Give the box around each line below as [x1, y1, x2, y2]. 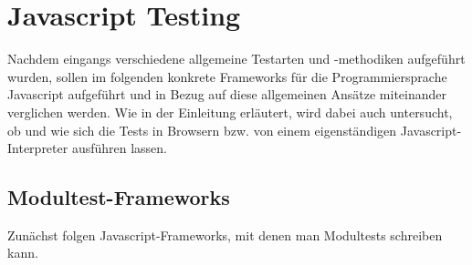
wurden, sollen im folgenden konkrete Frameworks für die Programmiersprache [7, 66, 447, 86]
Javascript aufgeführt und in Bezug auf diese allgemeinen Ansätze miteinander [7, 85, 447, 104]
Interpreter [7, 138, 68, 158]
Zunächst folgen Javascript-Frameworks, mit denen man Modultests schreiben [7, 225, 443, 244]
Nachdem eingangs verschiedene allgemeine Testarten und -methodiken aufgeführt [7, 49, 466, 68]
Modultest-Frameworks [7, 183, 230, 211]
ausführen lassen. [71, 138, 168, 158]
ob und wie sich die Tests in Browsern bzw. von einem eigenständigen [7, 120, 397, 139]
